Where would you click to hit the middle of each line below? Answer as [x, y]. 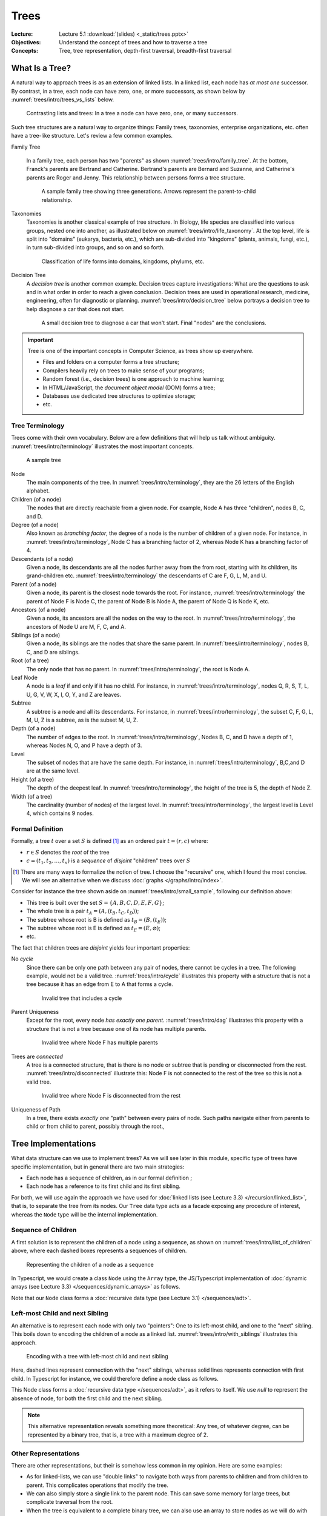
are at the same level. [53, 771]
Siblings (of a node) [36, 635]
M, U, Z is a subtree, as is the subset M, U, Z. [82, 720]
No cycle [22, 959]
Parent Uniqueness [35, 1012]
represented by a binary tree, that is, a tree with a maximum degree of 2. [118, 1435]
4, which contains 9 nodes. [60, 813]
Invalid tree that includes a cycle [82, 998]
